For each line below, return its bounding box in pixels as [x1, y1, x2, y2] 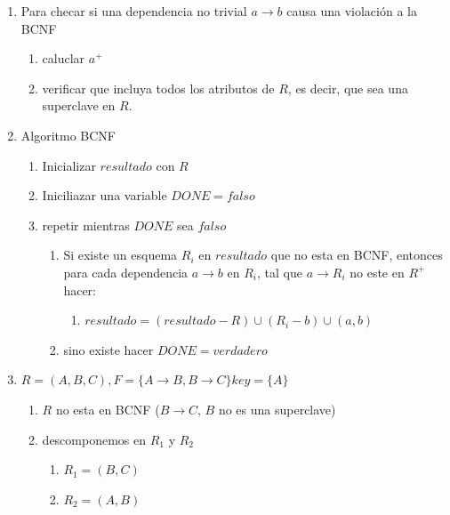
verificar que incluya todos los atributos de [42, 78, 275, 97]
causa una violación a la [286, 2, 417, 20]
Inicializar [42, 156, 96, 174]
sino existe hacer [63, 340, 154, 358]
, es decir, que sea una [287, 78, 408, 97]
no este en [350, 262, 405, 281]
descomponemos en [42, 430, 147, 448]
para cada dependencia [63, 262, 189, 281]
